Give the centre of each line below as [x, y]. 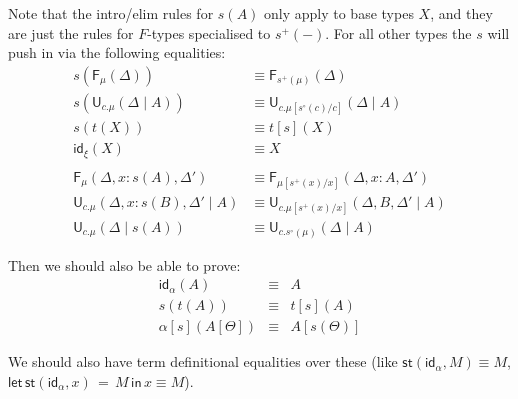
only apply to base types [339, 13]
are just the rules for [71, 32]
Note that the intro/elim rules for [111, 13]
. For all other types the [398, 32]
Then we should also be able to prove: [124, 264]
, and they [461, 13]
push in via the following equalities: [117, 52]
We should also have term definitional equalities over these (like [203, 361]
